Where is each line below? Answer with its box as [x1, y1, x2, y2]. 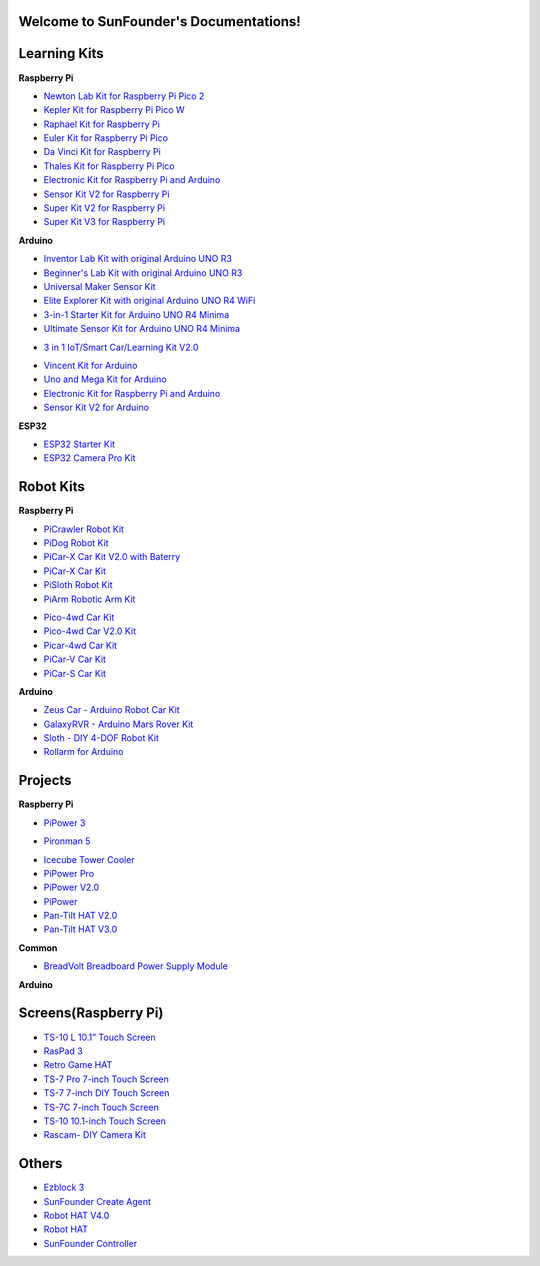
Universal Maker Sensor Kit [43, 281, 156, 292]
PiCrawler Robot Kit [43, 523, 125, 535]
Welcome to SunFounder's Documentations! [18, 13, 302, 30]
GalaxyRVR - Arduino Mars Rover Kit [43, 718, 194, 730]
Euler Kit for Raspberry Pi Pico [43, 132, 169, 144]
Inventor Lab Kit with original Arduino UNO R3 [43, 253, 232, 265]
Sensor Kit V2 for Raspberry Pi [43, 188, 170, 200]
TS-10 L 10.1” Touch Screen [43, 1031, 157, 1043]
